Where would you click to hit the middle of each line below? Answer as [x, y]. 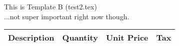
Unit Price [127, 38]
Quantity [80, 38]
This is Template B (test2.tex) [50, 6]
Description [31, 38]
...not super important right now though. [67, 16]
